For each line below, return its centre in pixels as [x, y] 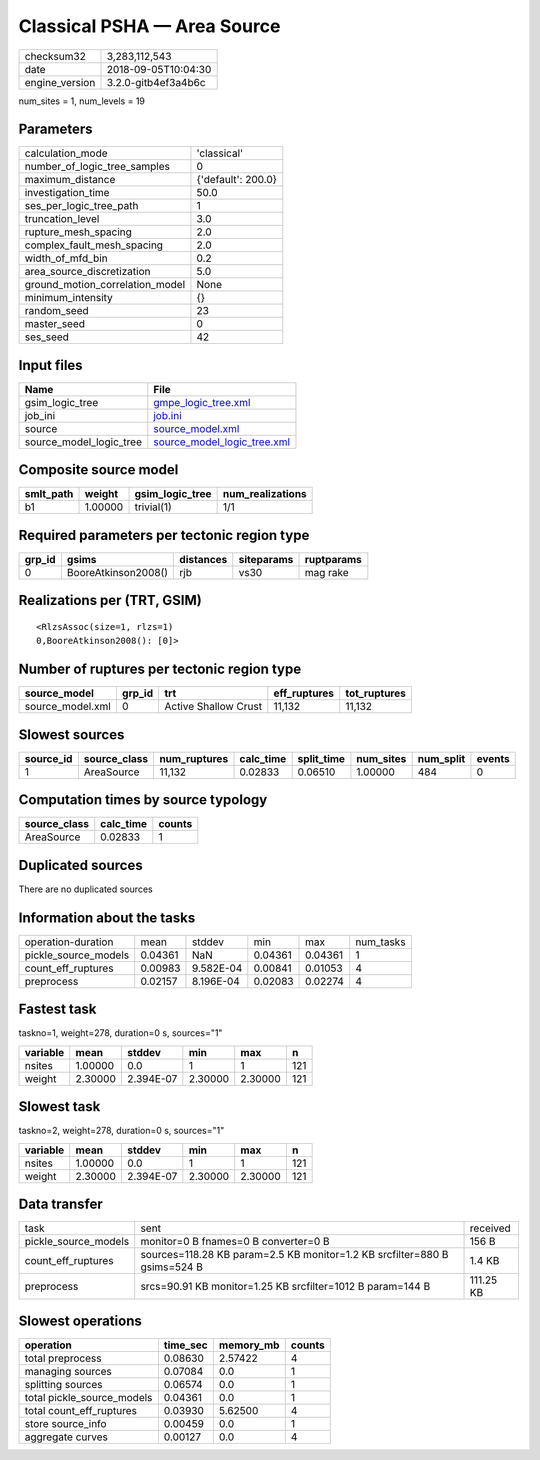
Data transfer [61, 1204]
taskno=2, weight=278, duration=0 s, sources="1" [121, 1131]
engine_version [60, 82]
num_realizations [264, 494]
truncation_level [62, 219]
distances [203, 559]
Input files [51, 365]
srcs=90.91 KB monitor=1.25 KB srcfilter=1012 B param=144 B [285, 1287]
